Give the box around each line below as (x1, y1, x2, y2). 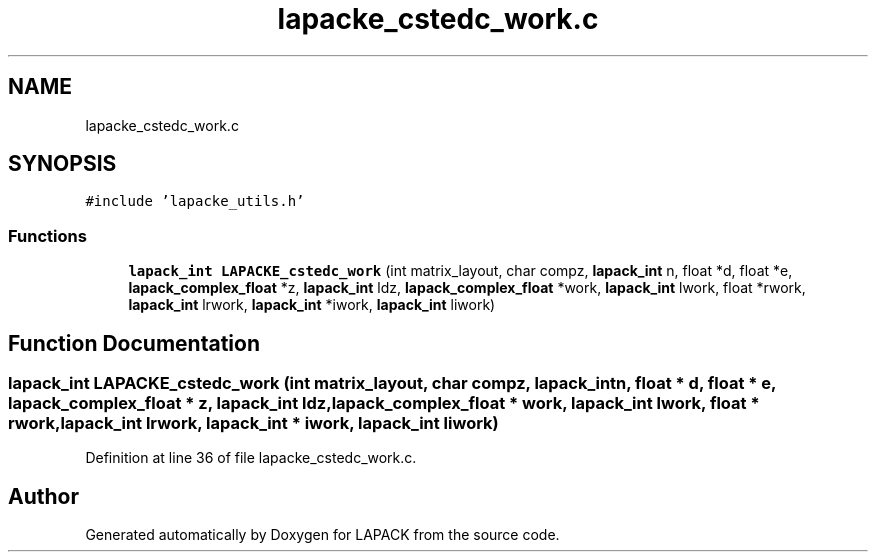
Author (8, 483, 79, 509)
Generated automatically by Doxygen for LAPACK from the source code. (85, 526, 560, 544)
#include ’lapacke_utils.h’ (85, 193, 305, 210)
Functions (8, 225, 87, 246)
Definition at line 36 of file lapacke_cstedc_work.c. (85, 449, 417, 467)
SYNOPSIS (8, 151, 117, 177)
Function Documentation (8, 330, 260, 356)
